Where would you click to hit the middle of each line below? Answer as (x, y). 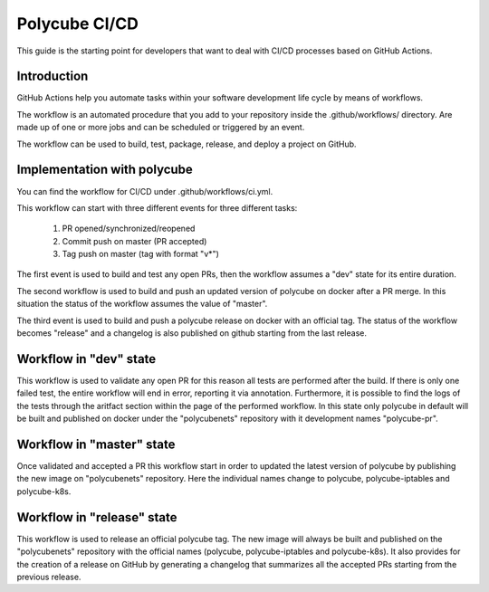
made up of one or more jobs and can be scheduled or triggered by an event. (161, 128)
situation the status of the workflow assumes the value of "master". (142, 304)
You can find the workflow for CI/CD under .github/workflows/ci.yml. (145, 191)
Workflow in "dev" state (86, 359)
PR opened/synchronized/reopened (129, 229)
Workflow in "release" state (97, 517)
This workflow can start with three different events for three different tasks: (157, 207)
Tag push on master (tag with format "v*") (140, 254)
